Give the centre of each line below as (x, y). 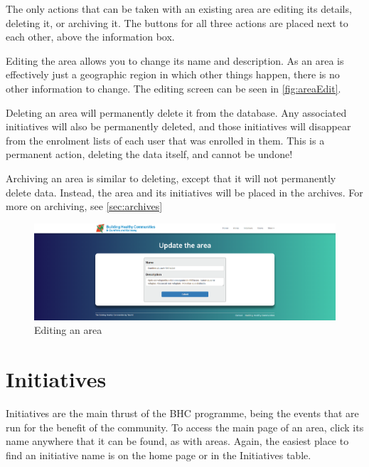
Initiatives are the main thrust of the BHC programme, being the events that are (182, 413)
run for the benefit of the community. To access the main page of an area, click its (185, 427)
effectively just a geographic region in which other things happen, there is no (173, 74)
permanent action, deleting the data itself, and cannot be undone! (149, 154)
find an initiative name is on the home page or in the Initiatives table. (159, 455)
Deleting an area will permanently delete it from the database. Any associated (176, 112)
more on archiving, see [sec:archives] (84, 206)
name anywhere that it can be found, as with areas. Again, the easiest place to (177, 441)
